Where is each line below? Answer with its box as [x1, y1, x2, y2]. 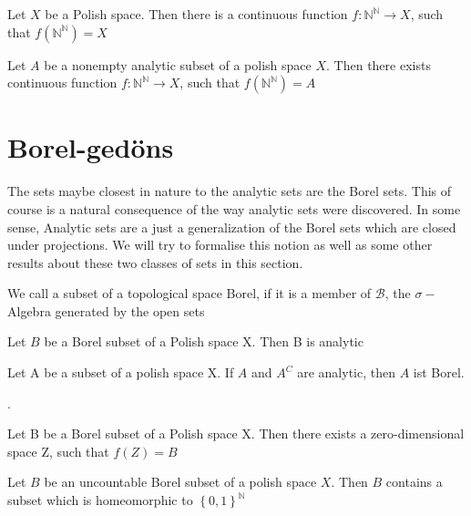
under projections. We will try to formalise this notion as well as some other [7, 235, 433, 254]
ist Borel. [413, 363, 465, 382]
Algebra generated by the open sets [7, 301, 205, 320]
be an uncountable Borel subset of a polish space [44, 472, 317, 491]
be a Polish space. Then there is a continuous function [45, 5, 348, 23]
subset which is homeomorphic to [7, 490, 193, 510]
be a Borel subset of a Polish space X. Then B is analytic [44, 332, 363, 351]
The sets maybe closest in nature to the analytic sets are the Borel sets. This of [7, 181, 452, 201]
